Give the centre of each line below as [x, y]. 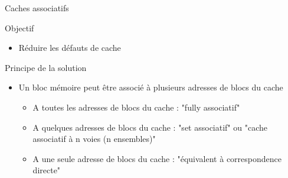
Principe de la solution [46, 67]
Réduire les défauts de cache [70, 48]
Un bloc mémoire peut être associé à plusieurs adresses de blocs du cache [151, 87]
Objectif [19, 27]
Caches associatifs [37, 8]
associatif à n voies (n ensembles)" [94, 139]
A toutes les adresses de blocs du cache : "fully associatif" [136, 107]
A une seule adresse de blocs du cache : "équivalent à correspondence [157, 158]
